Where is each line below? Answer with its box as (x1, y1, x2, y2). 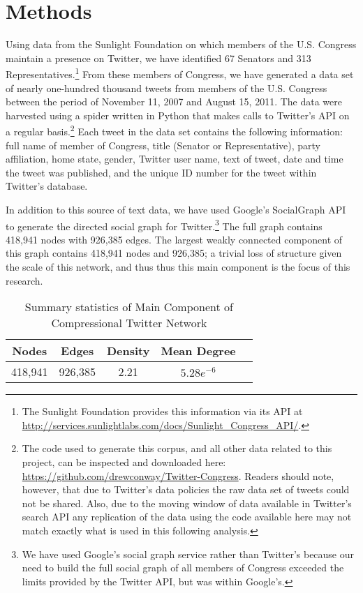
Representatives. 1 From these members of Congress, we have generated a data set (6, 65, 354, 81)
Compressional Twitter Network (51, 315, 207, 331)
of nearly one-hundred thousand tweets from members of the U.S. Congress (6, 80, 327, 95)
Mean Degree (161, 343, 236, 359)
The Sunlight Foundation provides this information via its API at (22, 404, 303, 419)
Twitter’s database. (6, 179, 88, 193)
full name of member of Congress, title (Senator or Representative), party (6, 137, 320, 152)
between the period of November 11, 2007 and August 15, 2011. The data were (6, 94, 342, 109)
